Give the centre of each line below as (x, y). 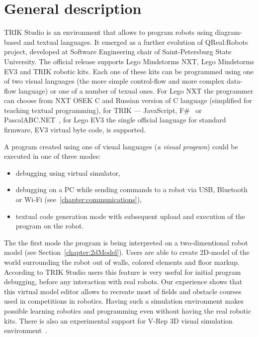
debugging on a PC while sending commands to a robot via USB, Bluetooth (131, 189)
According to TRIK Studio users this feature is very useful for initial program (123, 272)
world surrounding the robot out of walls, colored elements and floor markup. (122, 262)
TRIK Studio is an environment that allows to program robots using (108, 32)
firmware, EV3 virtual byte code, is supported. (75, 130)
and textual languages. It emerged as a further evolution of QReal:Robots (135, 42)
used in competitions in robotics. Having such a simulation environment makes (124, 301)
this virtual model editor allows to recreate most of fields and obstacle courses (123, 291)
